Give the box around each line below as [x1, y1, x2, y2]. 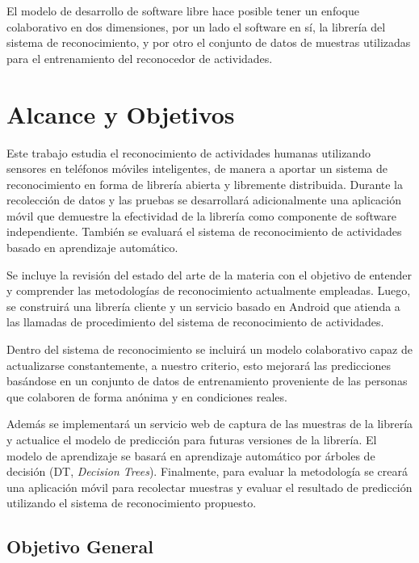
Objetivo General [6, 534, 153, 559]
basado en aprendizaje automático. [6, 239, 178, 256]
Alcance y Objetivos [6, 97, 235, 130]
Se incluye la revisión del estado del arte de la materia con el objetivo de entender [6, 266, 412, 283]
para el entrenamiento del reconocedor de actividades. [6, 49, 273, 66]
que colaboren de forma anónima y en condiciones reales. [6, 388, 287, 405]
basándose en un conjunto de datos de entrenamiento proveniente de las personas [6, 372, 408, 389]
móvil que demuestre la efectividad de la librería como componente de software [6, 207, 396, 224]
